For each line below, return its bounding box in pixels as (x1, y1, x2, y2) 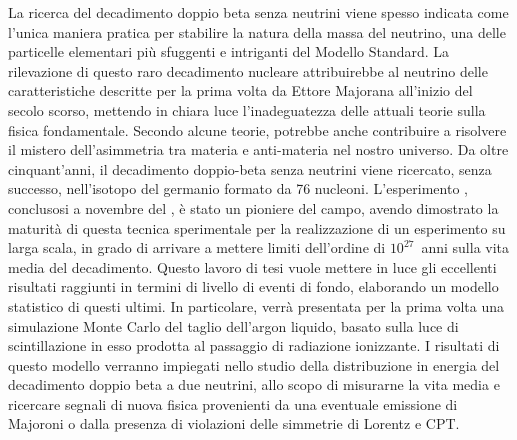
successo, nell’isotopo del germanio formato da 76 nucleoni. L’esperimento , (8, 178, 468, 199)
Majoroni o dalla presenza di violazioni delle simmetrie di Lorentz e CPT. (8, 413, 460, 434)
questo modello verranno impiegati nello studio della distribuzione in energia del (8, 354, 500, 375)
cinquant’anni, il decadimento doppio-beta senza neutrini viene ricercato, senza (8, 158, 492, 179)
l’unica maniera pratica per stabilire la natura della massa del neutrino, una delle (8, 21, 506, 42)
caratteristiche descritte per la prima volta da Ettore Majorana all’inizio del (8, 80, 473, 101)
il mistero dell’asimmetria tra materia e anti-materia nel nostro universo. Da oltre (8, 139, 509, 160)
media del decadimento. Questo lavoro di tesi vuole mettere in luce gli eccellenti (8, 256, 497, 277)
